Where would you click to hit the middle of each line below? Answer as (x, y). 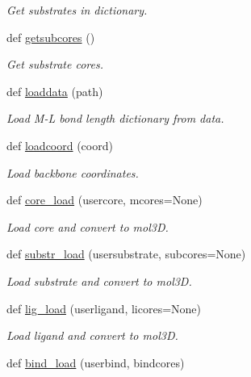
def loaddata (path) (55, 91)
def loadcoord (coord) (60, 145)
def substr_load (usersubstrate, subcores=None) (126, 254)
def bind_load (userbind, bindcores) (96, 362)
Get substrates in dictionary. (77, 10)
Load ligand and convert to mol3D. (92, 335)
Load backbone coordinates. (73, 172)
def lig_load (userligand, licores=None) (104, 308)
